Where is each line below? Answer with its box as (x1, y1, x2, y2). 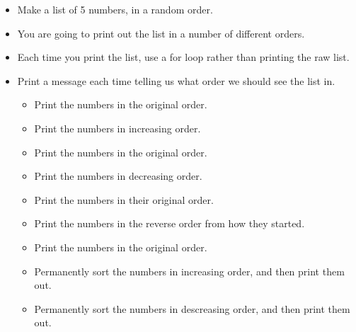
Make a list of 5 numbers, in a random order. (17, 2, 213, 16)
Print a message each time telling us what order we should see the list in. (17, 73, 335, 88)
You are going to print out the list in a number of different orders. (17, 25, 305, 40)
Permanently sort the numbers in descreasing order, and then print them (34, 301, 350, 316)
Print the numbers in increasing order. (34, 120, 201, 135)
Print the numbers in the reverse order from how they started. (34, 216, 305, 231)
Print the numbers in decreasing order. (34, 168, 202, 183)
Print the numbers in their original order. (34, 192, 214, 207)
